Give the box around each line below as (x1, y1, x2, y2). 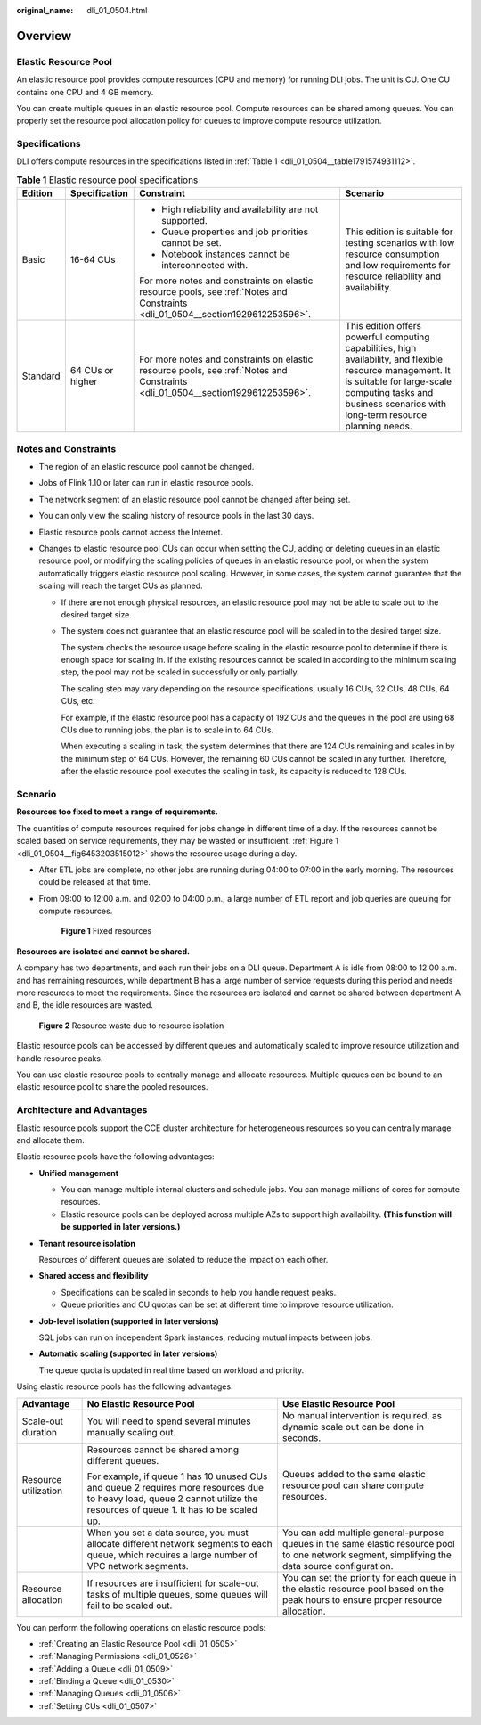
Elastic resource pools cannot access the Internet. (38, 527, 223, 537)
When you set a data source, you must (86, 1526, 249, 1539)
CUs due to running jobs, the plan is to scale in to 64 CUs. (61, 724, 274, 735)
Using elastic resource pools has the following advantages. (16, 1381, 233, 1392)
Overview (16, 28, 72, 44)
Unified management (38, 1167, 119, 1178)
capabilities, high (345, 342, 417, 355)
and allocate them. (16, 1134, 85, 1145)
